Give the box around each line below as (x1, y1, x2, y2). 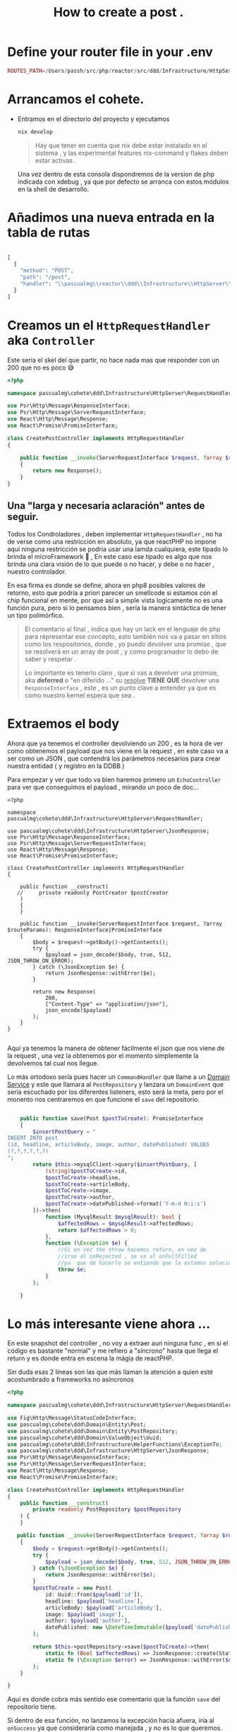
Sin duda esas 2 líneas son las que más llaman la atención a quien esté (7, 1368, 213, 1377)
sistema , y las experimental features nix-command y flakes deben (35, 148, 229, 157)
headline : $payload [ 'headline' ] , (44, 1598, 143, 1605)
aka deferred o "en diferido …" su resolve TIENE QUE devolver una (24, 676, 220, 684)
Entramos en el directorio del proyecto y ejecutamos (17, 114, 170, 123)
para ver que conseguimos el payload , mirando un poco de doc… (7, 782, 199, 791)
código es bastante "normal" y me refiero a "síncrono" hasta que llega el (7, 1347, 219, 1355)
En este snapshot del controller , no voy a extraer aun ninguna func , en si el (7, 1339, 229, 1348)
